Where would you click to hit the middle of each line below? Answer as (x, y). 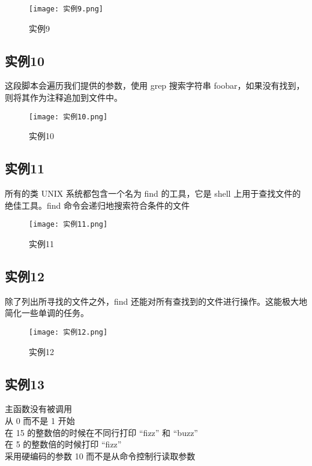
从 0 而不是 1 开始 (40, 420)
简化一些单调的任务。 (47, 313)
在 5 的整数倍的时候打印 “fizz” (63, 444)
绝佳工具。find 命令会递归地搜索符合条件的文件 (97, 205)
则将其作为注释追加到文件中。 (64, 97)
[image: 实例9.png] (66, 9)
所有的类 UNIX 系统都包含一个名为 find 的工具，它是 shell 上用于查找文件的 (153, 193)
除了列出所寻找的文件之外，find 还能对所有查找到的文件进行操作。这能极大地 (156, 301)
